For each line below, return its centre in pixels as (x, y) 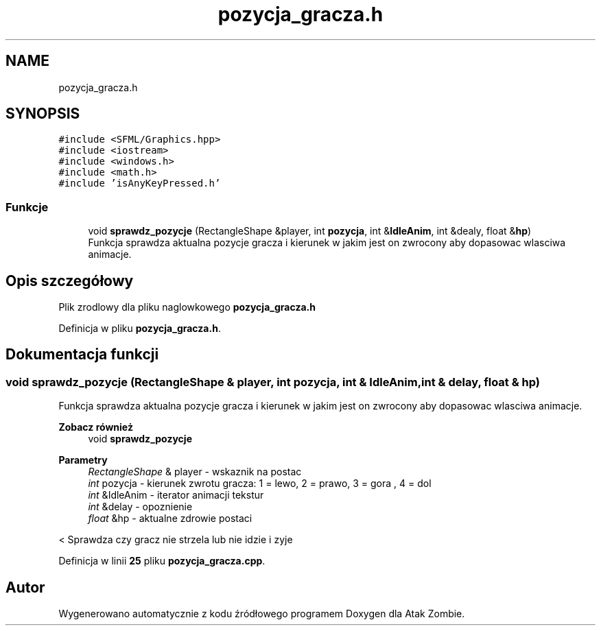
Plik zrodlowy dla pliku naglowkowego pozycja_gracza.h (187, 307)
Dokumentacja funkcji (82, 355)
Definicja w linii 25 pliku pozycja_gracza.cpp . (162, 561)
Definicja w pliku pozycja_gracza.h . (140, 329)
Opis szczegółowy (70, 281)
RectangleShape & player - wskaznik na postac (195, 472)
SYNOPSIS (43, 114)
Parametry (83, 460)
